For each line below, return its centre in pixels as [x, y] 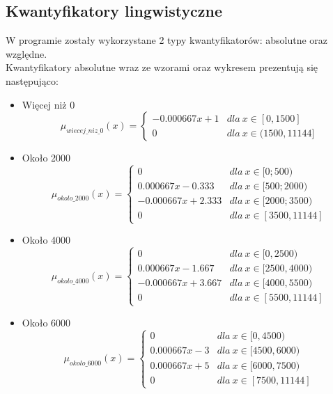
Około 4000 [46, 240]
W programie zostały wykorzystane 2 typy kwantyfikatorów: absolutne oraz [167, 40]
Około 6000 [46, 322]
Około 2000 [46, 158]
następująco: [32, 80]
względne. [26, 53]
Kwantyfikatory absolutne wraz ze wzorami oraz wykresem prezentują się [162, 67]
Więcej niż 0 [48, 104]
